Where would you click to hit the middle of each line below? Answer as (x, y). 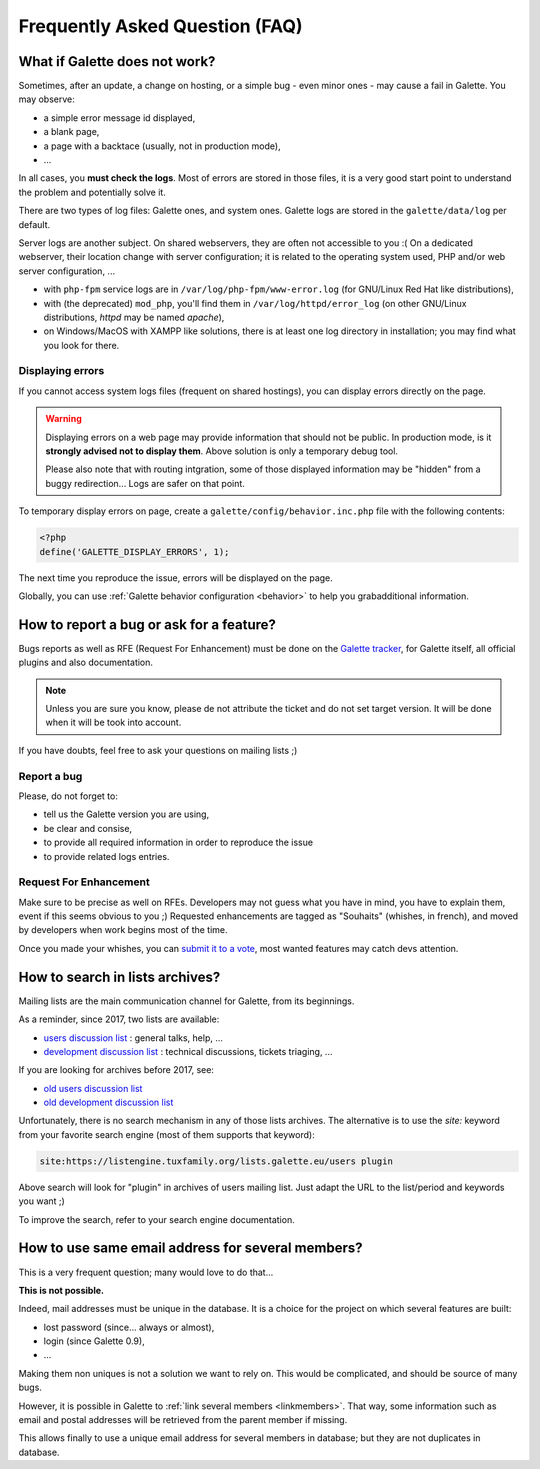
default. (34, 224)
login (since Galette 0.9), (94, 1341)
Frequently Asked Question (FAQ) (161, 26)
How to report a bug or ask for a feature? (147, 624)
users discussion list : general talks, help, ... (133, 1037)
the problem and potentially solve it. (92, 192)
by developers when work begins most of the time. (123, 930)
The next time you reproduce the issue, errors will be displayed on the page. (176, 577)
